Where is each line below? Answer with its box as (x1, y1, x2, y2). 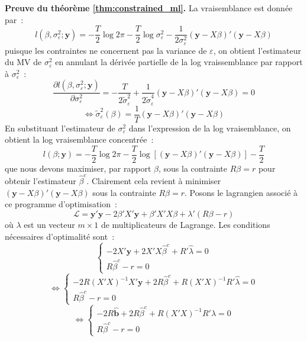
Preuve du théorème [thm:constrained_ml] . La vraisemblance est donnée (5, 2, 293, 14)
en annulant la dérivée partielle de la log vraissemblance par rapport (55, 56, 303, 68)
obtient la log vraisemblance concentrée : (5, 133, 154, 146)
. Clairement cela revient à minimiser (86, 175, 221, 187)
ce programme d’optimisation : (5, 198, 117, 210)
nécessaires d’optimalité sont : (5, 230, 115, 242)
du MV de (5, 56, 42, 68)
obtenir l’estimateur (5, 175, 76, 187)
